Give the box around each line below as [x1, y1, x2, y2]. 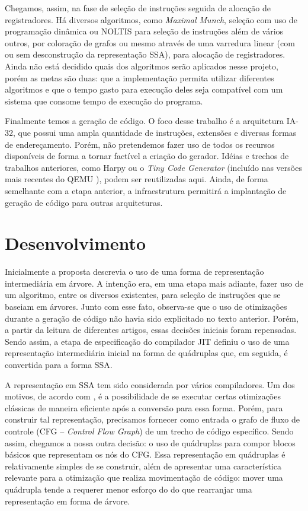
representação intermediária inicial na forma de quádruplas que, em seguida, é [5, 347, 288, 359]
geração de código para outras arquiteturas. [5, 196, 163, 208]
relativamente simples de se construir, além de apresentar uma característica [5, 459, 281, 472]
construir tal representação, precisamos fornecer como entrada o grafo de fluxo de [5, 413, 300, 426]
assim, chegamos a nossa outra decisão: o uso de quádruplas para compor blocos [5, 436, 296, 449]
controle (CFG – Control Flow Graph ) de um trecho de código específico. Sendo [5, 424, 294, 437]
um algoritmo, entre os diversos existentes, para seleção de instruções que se [5, 288, 281, 301]
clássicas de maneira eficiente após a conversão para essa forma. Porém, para [5, 401, 283, 414]
